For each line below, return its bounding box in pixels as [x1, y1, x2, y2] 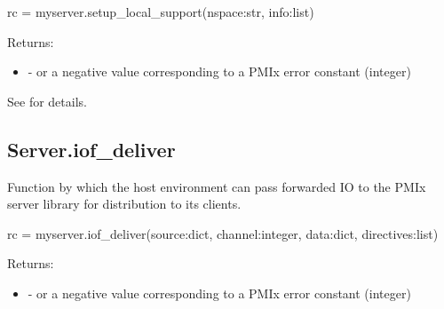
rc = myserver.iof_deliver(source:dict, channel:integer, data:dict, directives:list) [7, 224, 439, 242]
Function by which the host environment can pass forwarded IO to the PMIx [7, 177, 426, 195]
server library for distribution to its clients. [7, 194, 242, 213]
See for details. [7, 91, 87, 110]
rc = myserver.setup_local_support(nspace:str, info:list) [7, 3, 314, 20]
